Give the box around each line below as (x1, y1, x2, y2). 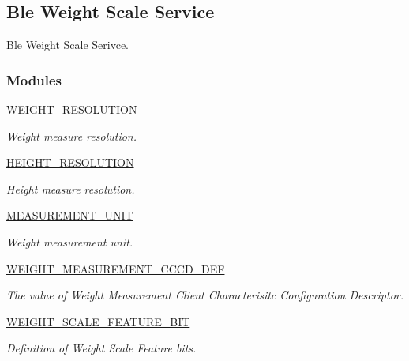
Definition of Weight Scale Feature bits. (6, 340, 197, 356)
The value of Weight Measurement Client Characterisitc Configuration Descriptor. (6, 287, 404, 303)
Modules (6, 70, 62, 89)
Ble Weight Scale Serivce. (6, 36, 129, 53)
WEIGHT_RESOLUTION (6, 101, 137, 118)
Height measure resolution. (6, 180, 135, 197)
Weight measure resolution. (6, 127, 137, 144)
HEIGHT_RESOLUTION (6, 154, 134, 171)
